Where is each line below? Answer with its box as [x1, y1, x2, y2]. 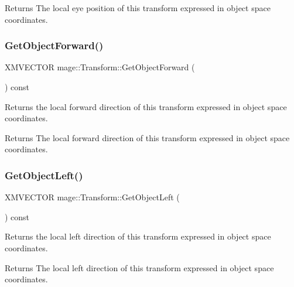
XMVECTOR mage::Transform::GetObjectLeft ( [5, 191, 180, 203]
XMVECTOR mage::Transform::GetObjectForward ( [5, 61, 195, 73]
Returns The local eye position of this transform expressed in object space [5, 2, 271, 13]
